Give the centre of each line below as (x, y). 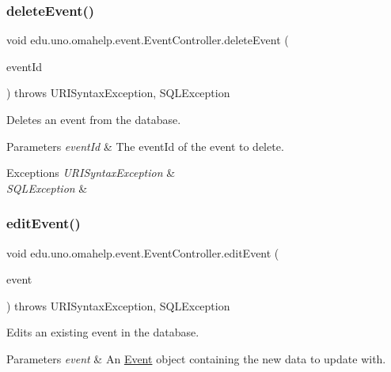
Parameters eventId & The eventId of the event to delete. (145, 146)
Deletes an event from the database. (94, 119)
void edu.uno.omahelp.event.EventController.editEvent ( (143, 252)
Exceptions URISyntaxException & (91, 173)
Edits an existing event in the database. (103, 332)
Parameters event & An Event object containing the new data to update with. (196, 358)
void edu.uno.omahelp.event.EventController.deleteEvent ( (148, 40)
